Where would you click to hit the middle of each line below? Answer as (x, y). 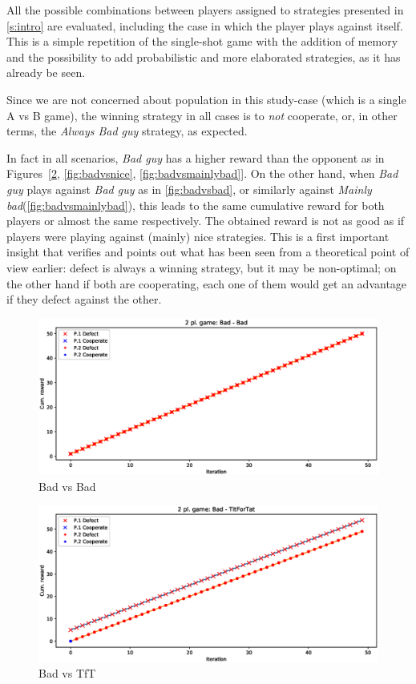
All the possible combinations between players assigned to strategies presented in (205, 10)
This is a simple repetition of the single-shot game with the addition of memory (202, 41)
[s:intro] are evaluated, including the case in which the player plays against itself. (205, 25)
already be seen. (46, 72)
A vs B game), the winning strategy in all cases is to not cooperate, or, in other (202, 115)
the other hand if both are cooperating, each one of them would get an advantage (207, 283)
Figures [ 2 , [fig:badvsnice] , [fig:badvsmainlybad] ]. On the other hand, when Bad (202, 173)
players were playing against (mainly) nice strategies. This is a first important (198, 236)
